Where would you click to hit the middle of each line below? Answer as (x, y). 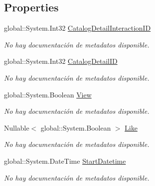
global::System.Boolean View (48, 94)
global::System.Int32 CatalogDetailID (61, 61)
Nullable (17, 127)
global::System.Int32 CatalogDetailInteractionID (77, 28)
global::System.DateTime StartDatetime (65, 161)
